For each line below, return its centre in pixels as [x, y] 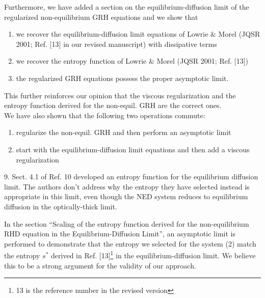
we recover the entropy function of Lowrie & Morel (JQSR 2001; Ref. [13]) [132, 61]
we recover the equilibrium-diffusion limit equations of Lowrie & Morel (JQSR [138, 34]
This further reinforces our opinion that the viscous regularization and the [120, 95]
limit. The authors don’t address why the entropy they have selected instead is [127, 186]
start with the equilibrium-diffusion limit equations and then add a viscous [133, 149]
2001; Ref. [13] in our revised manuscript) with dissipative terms [116, 44]
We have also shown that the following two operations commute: [105, 115]
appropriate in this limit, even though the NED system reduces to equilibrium [126, 196]
